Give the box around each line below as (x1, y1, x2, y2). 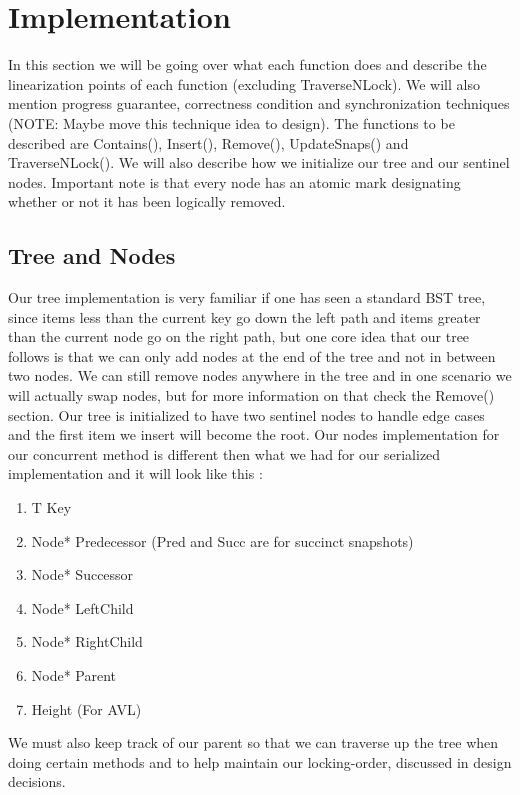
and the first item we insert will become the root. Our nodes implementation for (8, 424, 500, 445)
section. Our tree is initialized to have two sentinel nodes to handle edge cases (8, 404, 485, 425)
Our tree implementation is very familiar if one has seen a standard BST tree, (8, 287, 486, 308)
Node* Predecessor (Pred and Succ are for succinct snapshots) (31, 530, 414, 551)
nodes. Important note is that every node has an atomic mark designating (8, 171, 461, 192)
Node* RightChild (31, 631, 143, 652)
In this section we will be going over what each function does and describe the (8, 54, 487, 75)
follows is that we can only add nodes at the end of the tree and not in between (8, 345, 496, 366)
